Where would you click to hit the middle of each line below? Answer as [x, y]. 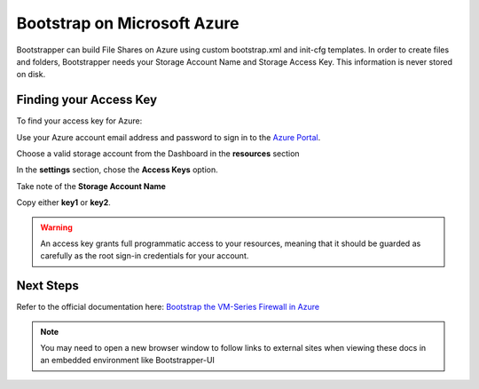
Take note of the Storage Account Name [91, 186]
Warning [56, 227]
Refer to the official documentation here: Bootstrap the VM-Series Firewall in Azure [168, 307]
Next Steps [47, 286]
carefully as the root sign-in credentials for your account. [145, 256]
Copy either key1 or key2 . [63, 202]
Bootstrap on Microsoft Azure [128, 23]
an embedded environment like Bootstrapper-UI [127, 361]
